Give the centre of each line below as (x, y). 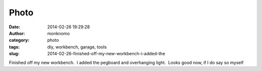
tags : (14, 47)
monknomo (58, 33)
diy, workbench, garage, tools (77, 47)
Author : (17, 33)
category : (19, 40)
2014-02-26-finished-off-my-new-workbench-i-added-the (106, 54)
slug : (14, 54)
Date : (15, 27)
